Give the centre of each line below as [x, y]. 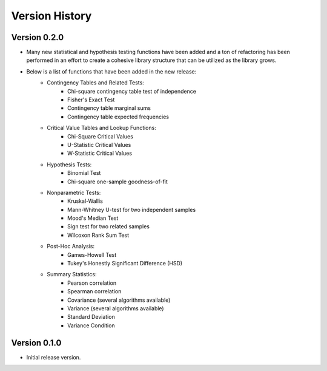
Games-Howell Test [92, 254]
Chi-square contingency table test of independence [132, 91]
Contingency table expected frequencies [118, 117]
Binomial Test [84, 173]
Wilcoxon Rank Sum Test [98, 235]
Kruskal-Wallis [85, 201]
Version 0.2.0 [38, 37]
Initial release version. [54, 357]
